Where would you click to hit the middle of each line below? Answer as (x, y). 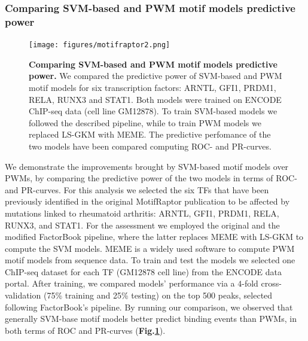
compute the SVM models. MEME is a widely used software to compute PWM (150, 248)
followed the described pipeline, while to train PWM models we (145, 122)
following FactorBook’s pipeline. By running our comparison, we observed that (149, 307)
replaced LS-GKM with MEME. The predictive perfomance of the (150, 134)
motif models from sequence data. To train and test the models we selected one (150, 260)
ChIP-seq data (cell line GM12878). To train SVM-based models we (153, 111)
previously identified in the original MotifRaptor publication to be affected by (147, 201)
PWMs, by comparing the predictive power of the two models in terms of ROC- (151, 178)
